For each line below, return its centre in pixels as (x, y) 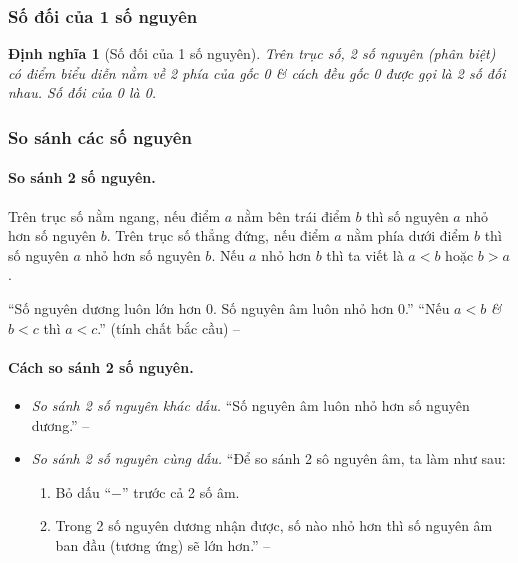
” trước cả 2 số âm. (180, 491)
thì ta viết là (365, 254)
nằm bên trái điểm (293, 215)
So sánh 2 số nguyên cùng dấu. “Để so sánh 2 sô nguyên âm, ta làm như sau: (268, 458)
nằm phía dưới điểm (408, 235)
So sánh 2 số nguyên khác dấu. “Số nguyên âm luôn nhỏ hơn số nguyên (250, 405)
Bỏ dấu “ (83, 491)
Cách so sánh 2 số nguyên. (101, 366)
